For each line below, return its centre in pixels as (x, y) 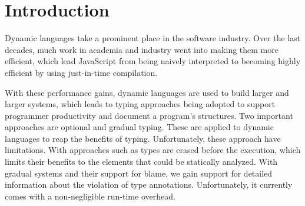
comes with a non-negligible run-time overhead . (90, 196)
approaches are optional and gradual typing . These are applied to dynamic (139, 127)
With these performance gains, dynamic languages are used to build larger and (147, 92)
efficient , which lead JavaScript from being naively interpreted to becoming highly (153, 61)
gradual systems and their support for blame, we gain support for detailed (139, 173)
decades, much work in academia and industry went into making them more (142, 49)
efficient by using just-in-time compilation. (81, 72)
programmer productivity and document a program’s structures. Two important (149, 115)
